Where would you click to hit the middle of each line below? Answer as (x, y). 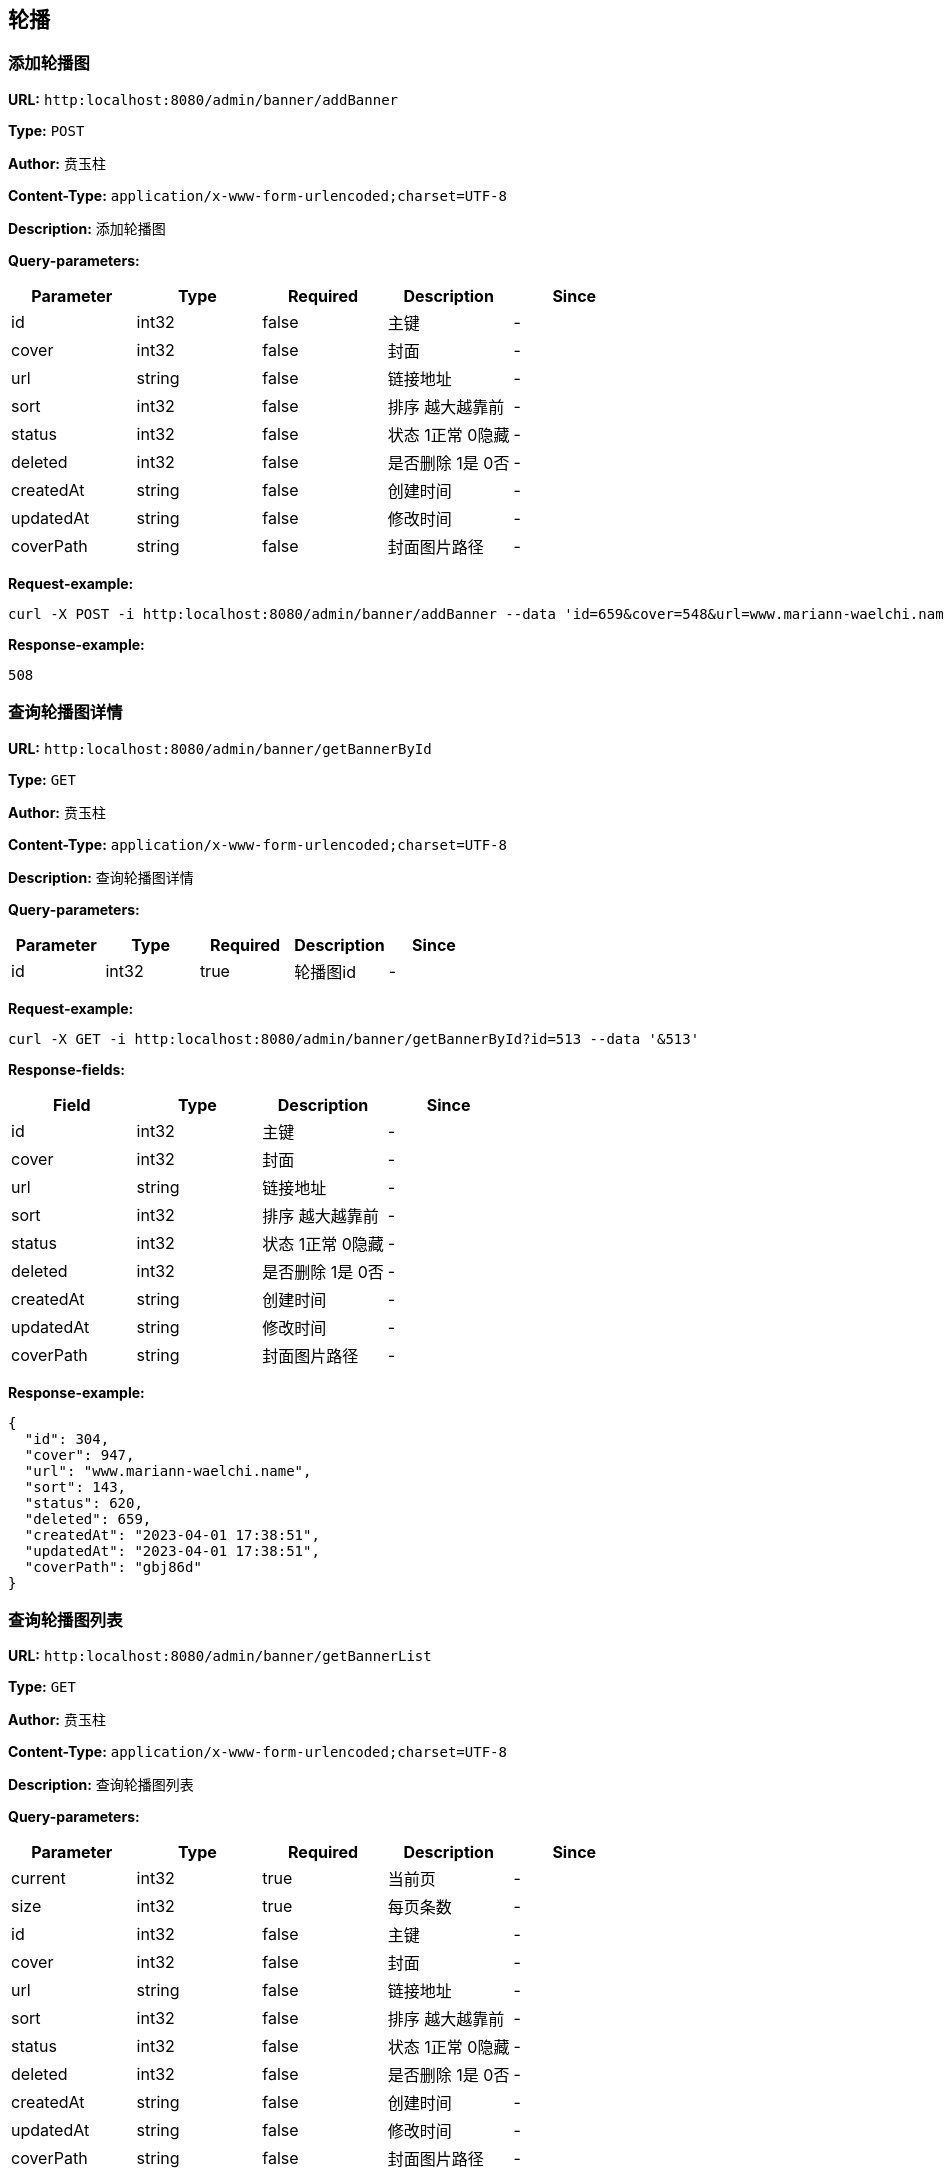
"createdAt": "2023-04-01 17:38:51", (172, 1534)
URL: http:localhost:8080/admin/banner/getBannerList (220, 1656)
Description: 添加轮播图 (87, 228)
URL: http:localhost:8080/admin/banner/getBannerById (220, 748)
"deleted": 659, (88, 1518)
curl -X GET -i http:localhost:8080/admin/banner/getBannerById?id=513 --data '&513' (354, 1038)
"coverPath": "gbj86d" (113, 1566)
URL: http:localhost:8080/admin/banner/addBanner (203, 99)
